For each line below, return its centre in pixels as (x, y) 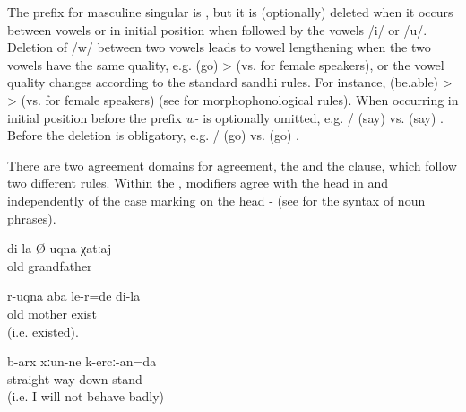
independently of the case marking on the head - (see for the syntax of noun (216, 200)
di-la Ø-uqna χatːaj (60, 248)
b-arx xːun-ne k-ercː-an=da (82, 361)
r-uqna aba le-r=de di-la (74, 296)
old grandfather (50, 265)
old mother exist (52, 313)
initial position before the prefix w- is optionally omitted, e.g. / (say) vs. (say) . (225, 117)
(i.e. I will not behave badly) (86, 396)
